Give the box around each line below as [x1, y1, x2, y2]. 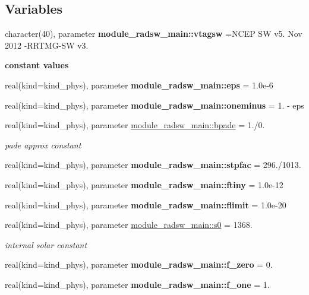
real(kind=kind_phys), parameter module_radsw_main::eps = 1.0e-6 [5, 78, 273, 91]
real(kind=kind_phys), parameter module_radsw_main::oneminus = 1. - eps [5, 99, 304, 111]
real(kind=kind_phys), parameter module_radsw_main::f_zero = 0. [5, 258, 273, 271]
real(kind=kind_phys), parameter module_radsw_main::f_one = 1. [5, 278, 270, 290]
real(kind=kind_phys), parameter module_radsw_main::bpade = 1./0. [5, 119, 265, 131]
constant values [5, 59, 69, 71]
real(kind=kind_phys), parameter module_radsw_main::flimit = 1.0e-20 [5, 198, 286, 211]
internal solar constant [5, 238, 87, 250]
